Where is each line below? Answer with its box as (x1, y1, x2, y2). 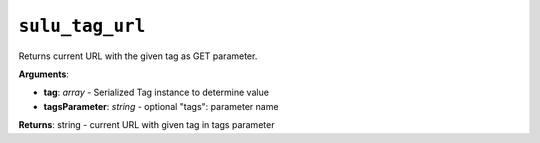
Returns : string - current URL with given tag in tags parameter (18, 119, 275, 131)
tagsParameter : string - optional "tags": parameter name (43, 100, 279, 112)
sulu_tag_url (18, 15, 146, 37)
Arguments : (18, 68, 70, 80)
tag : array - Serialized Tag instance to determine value (43, 86, 270, 99)
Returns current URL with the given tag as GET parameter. (18, 50, 258, 62)
